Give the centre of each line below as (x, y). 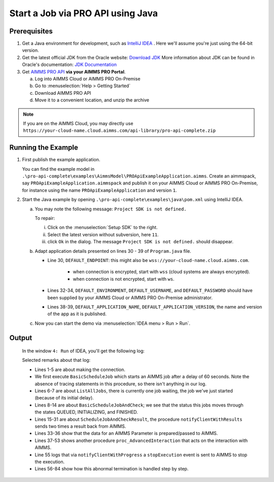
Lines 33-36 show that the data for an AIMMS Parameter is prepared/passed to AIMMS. (126, 433)
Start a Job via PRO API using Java (84, 13)
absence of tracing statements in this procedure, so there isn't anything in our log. (121, 384)
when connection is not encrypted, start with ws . (124, 279)
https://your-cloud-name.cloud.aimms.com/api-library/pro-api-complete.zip (119, 131)
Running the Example (44, 148)
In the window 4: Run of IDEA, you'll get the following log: (83, 351)
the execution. (50, 462)
